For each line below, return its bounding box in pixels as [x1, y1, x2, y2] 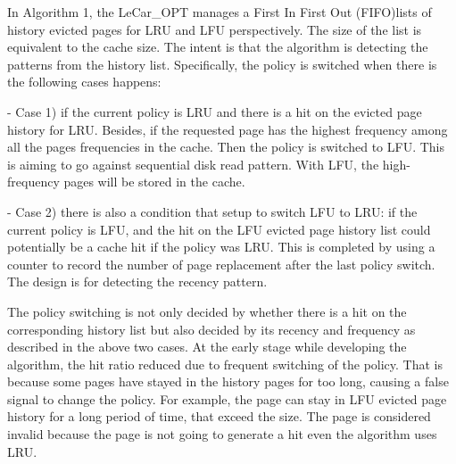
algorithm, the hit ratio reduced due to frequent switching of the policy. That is [7, 354, 444, 373]
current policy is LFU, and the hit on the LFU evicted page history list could [7, 220, 431, 238]
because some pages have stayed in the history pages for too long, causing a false [7, 372, 449, 391]
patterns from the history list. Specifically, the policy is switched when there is [7, 54, 437, 73]
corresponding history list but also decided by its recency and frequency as [7, 319, 416, 338]
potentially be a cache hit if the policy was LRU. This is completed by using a [7, 237, 435, 256]
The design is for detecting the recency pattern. [7, 272, 268, 291]
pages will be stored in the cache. [63, 172, 245, 191]
